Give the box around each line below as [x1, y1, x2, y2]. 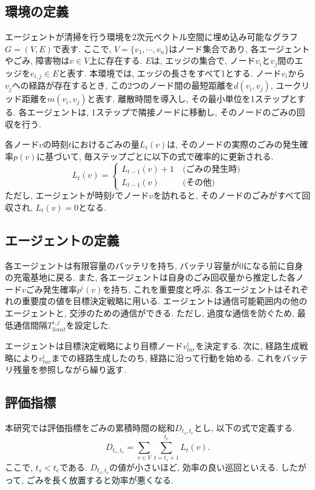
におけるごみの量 [71, 138, 140, 151]
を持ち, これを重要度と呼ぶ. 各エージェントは [103, 282, 283, 295]
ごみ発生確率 [25, 282, 77, 295]
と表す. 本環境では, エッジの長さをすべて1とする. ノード [58, 66, 282, 79]
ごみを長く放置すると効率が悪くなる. [26, 473, 174, 486]
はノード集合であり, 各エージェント [169, 42, 310, 55]
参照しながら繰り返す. [38, 363, 126, 376]
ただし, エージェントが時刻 [5, 189, 112, 202]
